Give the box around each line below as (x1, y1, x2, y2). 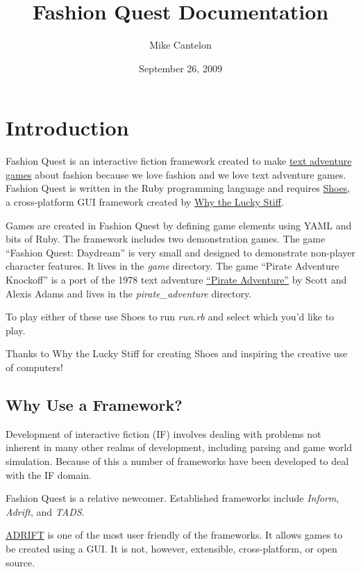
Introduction (6, 113, 129, 142)
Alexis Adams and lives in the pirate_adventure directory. (6, 286, 252, 300)
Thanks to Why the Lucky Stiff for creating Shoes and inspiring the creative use (6, 346, 348, 361)
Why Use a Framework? (6, 393, 183, 415)
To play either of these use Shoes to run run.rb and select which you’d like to (6, 309, 335, 324)
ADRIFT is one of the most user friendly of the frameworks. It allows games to (6, 528, 343, 542)
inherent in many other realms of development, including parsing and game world (6, 440, 352, 455)
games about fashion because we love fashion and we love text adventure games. (6, 167, 346, 181)
